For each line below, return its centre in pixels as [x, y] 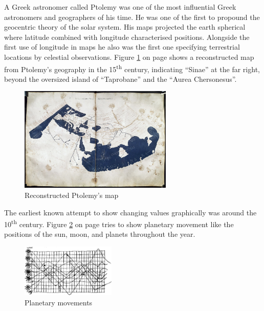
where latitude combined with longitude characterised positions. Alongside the [127, 37]
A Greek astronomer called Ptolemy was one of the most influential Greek [120, 7]
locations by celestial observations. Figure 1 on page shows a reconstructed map [129, 57]
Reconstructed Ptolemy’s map [72, 195]
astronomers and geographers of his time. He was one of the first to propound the [132, 17]
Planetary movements [59, 302]
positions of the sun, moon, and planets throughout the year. [100, 234]
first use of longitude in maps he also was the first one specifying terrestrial [122, 47]
